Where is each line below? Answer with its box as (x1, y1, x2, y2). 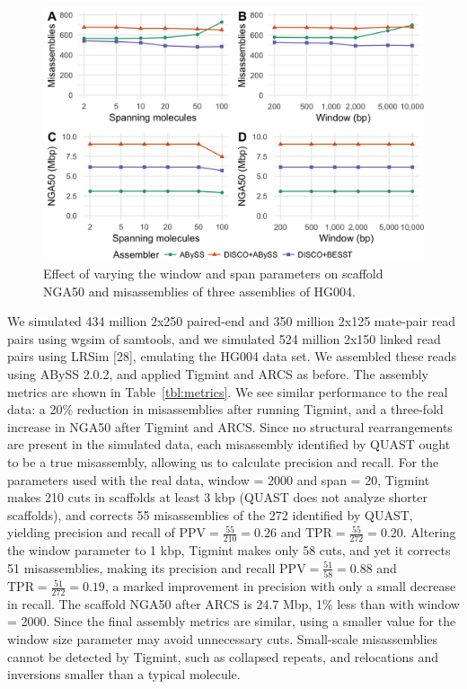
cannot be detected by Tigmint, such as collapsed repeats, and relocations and (7, 647, 438, 666)
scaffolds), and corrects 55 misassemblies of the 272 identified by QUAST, (7, 505, 413, 524)
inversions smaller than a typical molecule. (7, 665, 241, 684)
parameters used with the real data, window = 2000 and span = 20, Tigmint (7, 470, 430, 489)
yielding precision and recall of (7, 523, 175, 542)
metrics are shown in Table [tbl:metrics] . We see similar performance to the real (7, 382, 448, 401)
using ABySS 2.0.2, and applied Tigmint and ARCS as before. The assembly (7, 364, 428, 383)
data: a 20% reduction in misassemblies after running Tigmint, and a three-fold (7, 400, 444, 419)
